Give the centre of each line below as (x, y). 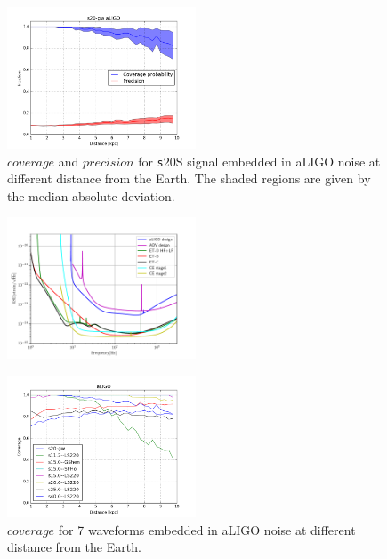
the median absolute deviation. (91, 195)
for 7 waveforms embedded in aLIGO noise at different (207, 529)
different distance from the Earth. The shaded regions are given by (189, 178)
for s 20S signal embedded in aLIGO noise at (259, 161)
